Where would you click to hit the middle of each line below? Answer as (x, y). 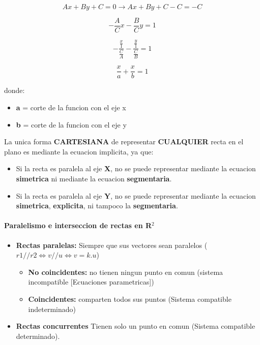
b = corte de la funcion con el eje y (71, 124)
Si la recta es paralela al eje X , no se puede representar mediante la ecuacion (136, 168)
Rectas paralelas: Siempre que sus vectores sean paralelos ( (112, 245)
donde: (15, 90)
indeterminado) (52, 309)
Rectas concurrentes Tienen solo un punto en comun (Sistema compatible (136, 326)
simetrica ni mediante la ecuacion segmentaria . (94, 179)
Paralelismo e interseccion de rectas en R (78, 225)
